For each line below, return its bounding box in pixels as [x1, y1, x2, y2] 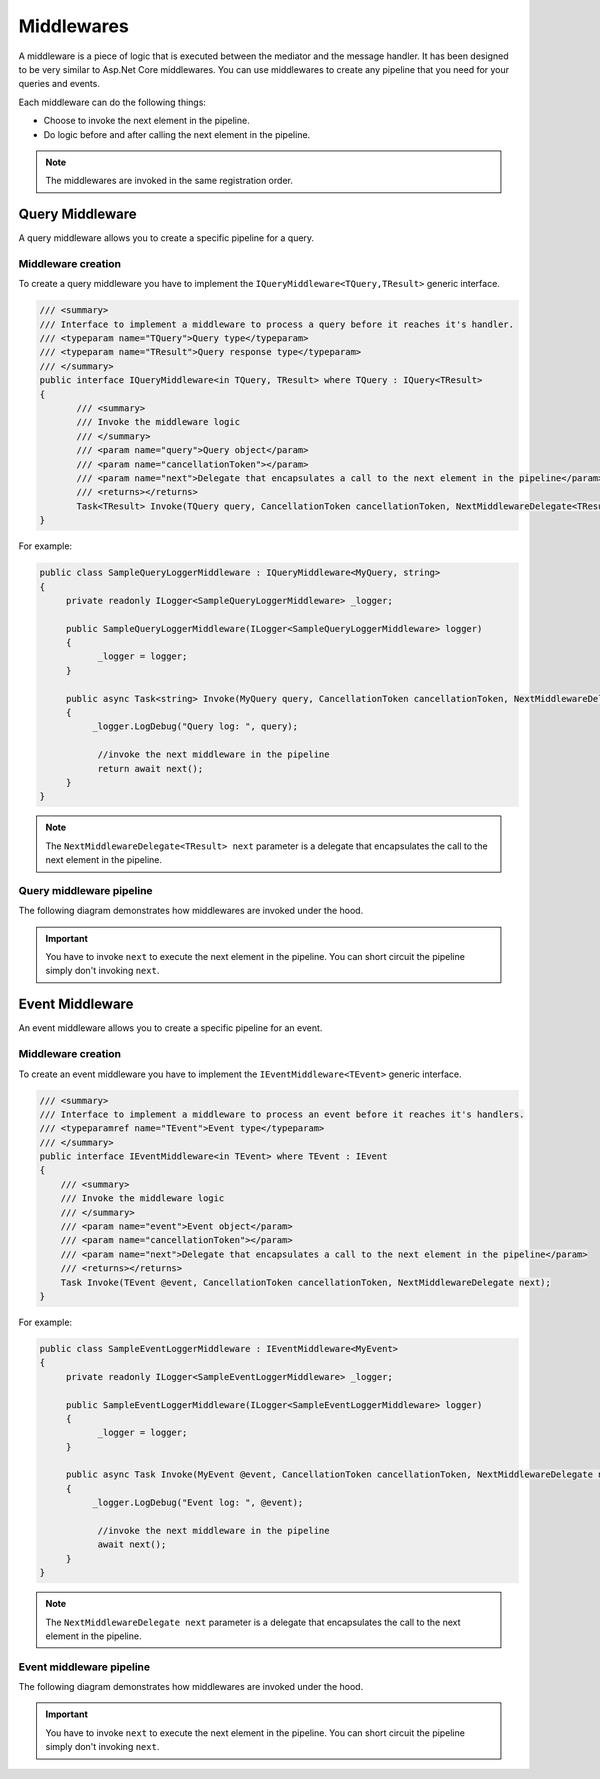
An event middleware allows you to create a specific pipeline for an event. [18, 1022, 323, 1034]
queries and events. [18, 78, 100, 90]
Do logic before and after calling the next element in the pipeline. [43, 128, 311, 140]
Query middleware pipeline [18, 883, 154, 897]
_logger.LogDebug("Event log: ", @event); [91, 1497, 304, 1509]
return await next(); [97, 763, 204, 774]
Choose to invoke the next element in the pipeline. [43, 115, 250, 127]
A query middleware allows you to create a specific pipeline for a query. [18, 232, 315, 244]
